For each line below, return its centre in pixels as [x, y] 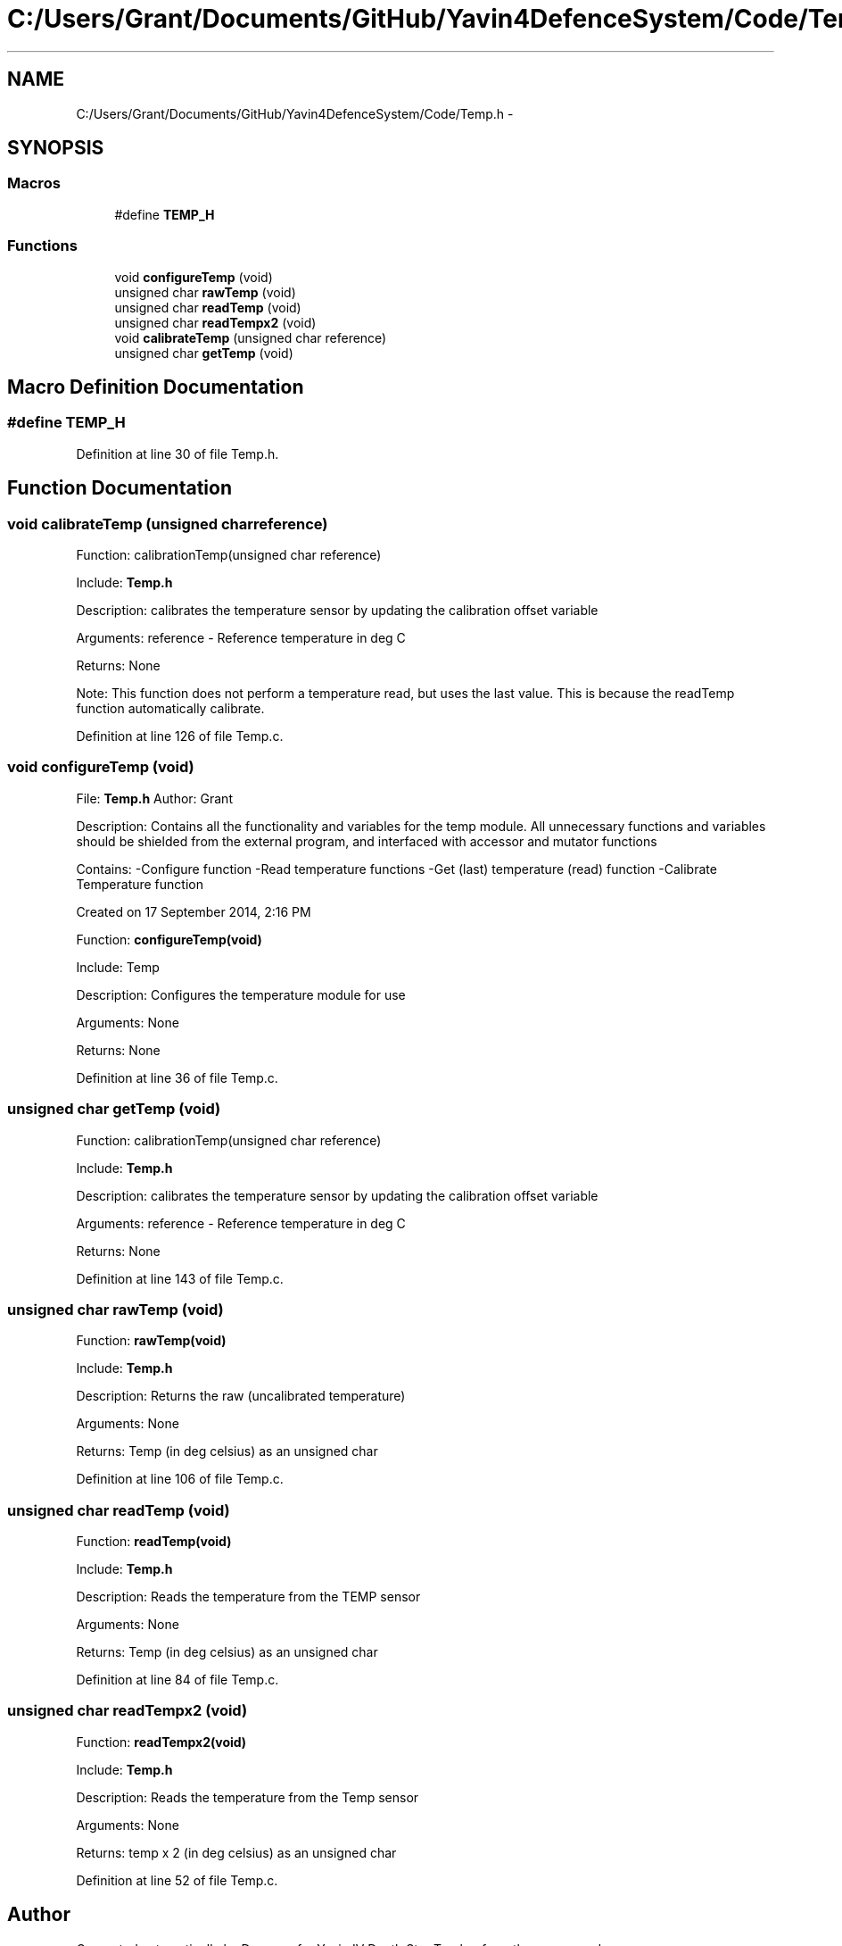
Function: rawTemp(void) [151, 1341]
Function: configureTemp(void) [169, 939]
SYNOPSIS [56, 148]
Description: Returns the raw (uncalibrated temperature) [241, 1396]
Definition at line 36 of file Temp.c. [177, 1077]
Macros [34, 183]
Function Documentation [120, 488]
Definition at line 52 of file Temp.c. [177, 1880]
